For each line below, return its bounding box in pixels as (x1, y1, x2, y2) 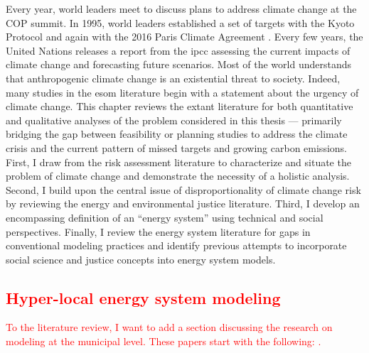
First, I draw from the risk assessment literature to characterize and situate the (6, 154, 351, 169)
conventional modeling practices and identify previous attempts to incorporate (6, 238, 347, 253)
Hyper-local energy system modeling (6, 286, 281, 308)
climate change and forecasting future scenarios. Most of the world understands (6, 57, 351, 72)
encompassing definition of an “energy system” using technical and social (6, 210, 323, 224)
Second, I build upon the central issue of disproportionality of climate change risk (6, 182, 361, 197)
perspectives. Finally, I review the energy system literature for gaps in (6, 224, 311, 239)
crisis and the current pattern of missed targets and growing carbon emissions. (6, 140, 347, 155)
